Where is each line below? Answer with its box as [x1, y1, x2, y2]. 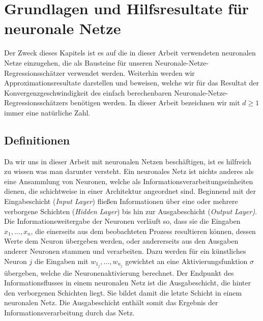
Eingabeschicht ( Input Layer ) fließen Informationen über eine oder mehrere [4, 196, 238, 207]
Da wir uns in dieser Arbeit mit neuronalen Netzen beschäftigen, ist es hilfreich [4, 156, 251, 166]
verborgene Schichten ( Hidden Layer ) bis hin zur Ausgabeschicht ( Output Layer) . [4, 206, 257, 216]
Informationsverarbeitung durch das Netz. [4, 307, 135, 318]
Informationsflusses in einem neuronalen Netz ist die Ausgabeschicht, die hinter [4, 277, 251, 288]
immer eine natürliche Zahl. [4, 107, 91, 118]
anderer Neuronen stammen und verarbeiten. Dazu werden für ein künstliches [4, 246, 246, 256]
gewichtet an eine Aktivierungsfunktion [125, 255, 248, 266]
